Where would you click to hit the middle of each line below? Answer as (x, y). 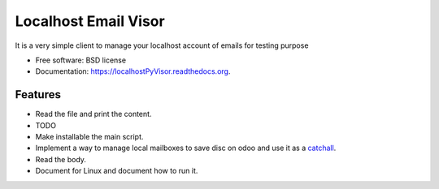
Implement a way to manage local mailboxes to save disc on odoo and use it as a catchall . (186, 148)
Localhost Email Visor (90, 21)
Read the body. (61, 159)
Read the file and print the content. (93, 114)
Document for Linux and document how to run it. (117, 171)
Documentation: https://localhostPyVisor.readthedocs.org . (133, 71)
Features (38, 94)
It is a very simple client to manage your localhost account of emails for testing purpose (162, 45)
